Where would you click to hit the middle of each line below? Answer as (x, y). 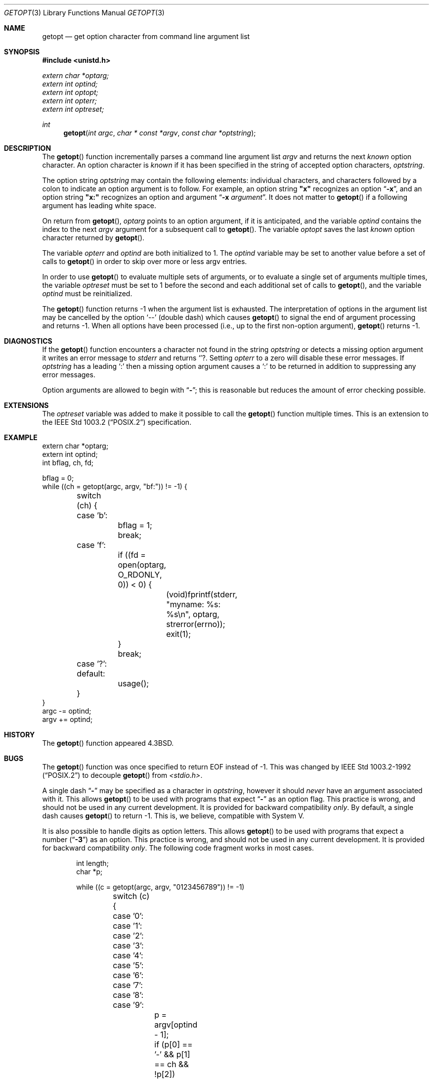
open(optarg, (142, 565)
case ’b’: (92, 515)
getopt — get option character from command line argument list (146, 36)
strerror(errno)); (196, 624)
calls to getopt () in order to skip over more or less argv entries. (145, 261)
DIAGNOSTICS (28, 341)
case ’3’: (128, 945)
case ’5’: (128, 965)
